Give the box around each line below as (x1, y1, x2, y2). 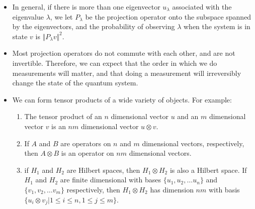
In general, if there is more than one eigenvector (12, 2, 160, 12)
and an (177, 111, 199, 122)
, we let (50, 11, 73, 22)
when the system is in (183, 21, 250, 32)
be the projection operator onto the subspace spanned (85, 11, 251, 22)
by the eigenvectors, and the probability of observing (12, 21, 175, 32)
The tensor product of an (24, 111, 102, 122)
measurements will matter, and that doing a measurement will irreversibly (12, 67, 241, 78)
